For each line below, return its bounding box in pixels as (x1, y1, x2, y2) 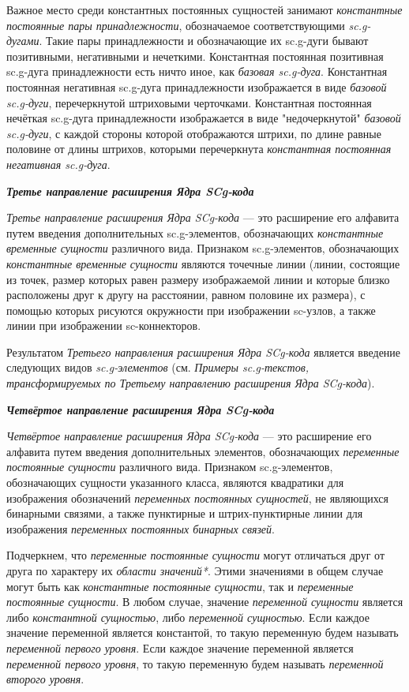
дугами (6, 32, 39, 49)
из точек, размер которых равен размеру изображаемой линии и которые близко (6, 271, 390, 287)
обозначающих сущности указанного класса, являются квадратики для (6, 474, 344, 491)
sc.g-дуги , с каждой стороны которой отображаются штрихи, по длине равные (6, 125, 381, 141)
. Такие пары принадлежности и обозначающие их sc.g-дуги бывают (39, 32, 369, 49)
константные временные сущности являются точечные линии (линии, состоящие (6, 255, 400, 271)
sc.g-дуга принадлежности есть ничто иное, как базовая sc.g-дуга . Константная (6, 63, 388, 80)
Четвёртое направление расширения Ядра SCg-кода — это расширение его (6, 428, 372, 444)
